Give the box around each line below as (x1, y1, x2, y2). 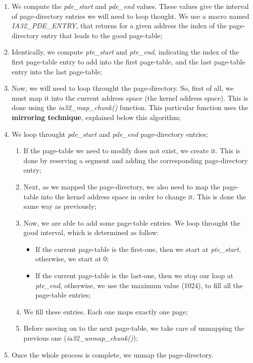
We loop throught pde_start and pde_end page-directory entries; (11, 128, 208, 139)
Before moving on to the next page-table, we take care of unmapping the (23, 323, 245, 333)
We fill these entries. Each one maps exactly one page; (23, 306, 188, 316)
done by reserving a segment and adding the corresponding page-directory (23, 155, 248, 165)
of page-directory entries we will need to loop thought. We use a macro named (11, 10, 250, 21)
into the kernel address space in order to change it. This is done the (41, 191, 246, 201)
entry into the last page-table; (11, 66, 102, 76)
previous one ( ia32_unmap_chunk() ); (23, 333, 138, 343)
